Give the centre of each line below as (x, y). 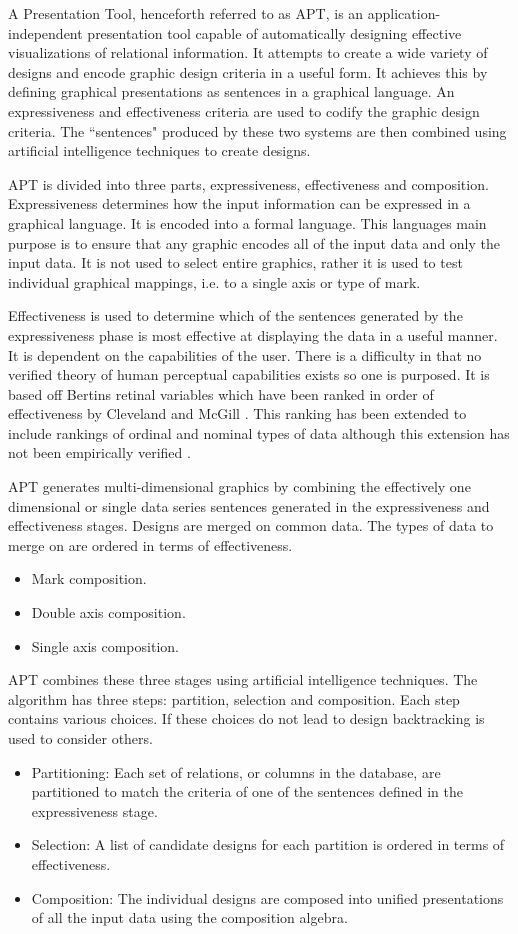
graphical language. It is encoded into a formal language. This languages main (247, 222)
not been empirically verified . (99, 452)
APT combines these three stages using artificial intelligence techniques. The (243, 679)
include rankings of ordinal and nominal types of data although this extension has (259, 432)
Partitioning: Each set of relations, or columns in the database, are (236, 771)
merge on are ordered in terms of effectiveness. (150, 544)
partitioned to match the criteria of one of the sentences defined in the (247, 791)
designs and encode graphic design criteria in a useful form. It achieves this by (248, 71)
